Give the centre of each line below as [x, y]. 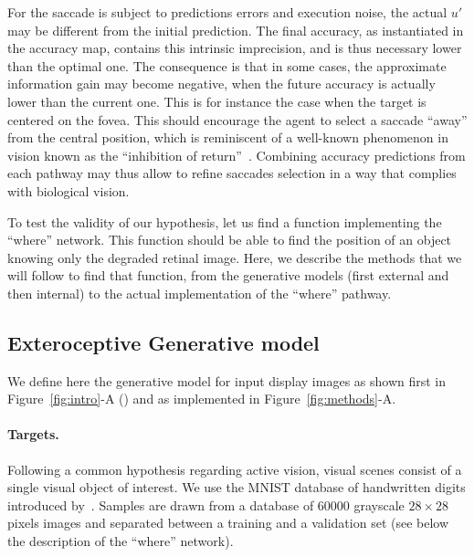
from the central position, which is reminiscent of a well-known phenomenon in [228, 137]
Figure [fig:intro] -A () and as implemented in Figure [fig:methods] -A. [202, 399]
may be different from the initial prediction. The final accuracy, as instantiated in [236, 30]
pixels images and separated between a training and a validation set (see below [228, 523]
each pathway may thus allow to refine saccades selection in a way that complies [232, 173]
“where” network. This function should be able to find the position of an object [230, 240]
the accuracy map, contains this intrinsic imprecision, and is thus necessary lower [235, 48]
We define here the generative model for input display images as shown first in [227, 380]
